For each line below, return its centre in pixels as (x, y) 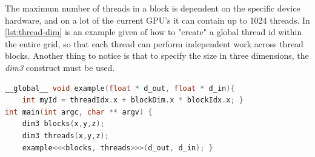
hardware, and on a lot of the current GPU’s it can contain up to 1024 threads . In (157, 20)
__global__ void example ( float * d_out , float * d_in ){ (120, 88)
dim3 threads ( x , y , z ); (65, 135)
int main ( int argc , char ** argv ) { (79, 112)
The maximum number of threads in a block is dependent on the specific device (153, 8)
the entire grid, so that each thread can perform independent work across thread (154, 43)
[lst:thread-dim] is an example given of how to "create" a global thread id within (154, 32)
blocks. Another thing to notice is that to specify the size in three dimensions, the (157, 55)
